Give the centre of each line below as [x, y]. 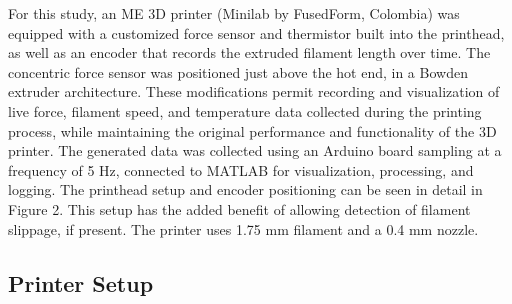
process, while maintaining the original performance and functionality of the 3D [252, 130]
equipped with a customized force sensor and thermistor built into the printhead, [256, 32]
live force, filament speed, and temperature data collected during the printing [245, 110]
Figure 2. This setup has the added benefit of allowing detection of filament [239, 208]
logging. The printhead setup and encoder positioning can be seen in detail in [245, 189]
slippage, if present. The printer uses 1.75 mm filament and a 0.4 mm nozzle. [243, 228]
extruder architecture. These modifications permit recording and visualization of [254, 91]
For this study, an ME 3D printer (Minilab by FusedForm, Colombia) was [234, 13]
